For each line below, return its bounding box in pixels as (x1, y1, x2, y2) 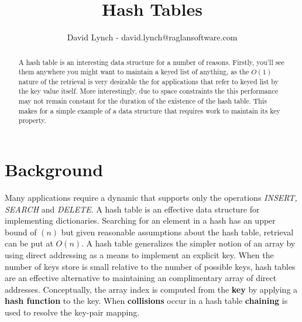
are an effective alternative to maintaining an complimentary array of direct (5, 272, 277, 284)
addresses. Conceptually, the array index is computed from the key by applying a (5, 283, 298, 295)
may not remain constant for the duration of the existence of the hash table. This (18, 96, 267, 106)
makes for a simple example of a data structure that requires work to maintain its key (18, 105, 280, 115)
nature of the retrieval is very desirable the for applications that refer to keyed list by (18, 76, 279, 86)
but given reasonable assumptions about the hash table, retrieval (61, 225, 294, 238)
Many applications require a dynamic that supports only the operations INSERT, (5, 191, 297, 204)
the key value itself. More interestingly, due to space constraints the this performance (18, 86, 278, 96)
